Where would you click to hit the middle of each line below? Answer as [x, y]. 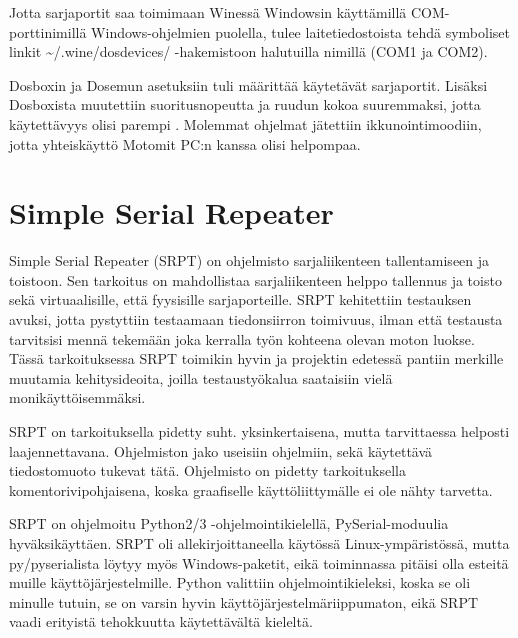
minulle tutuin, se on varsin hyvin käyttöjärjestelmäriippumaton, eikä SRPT [244, 601]
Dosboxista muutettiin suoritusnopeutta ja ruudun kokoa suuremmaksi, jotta [245, 104]
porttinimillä [48, 31]
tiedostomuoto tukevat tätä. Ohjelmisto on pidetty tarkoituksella [207, 470]
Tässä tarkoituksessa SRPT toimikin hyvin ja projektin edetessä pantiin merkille [256, 358]
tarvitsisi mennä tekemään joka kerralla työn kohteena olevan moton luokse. [242, 338]
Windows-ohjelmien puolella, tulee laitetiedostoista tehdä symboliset [300, 31]
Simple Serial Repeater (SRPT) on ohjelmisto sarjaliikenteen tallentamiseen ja [249, 260]
